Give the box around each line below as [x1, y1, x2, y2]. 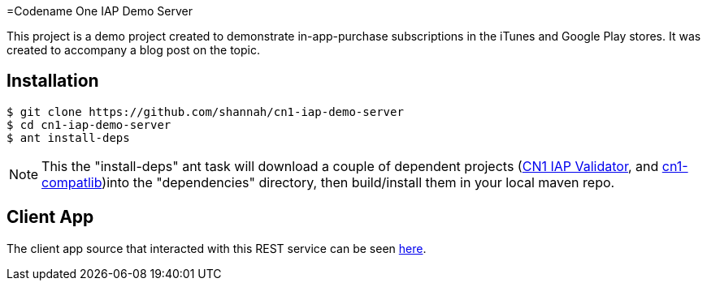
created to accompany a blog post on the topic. [7, 43, 260, 57]
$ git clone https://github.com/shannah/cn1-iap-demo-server [7, 105, 404, 118]
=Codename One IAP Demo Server [7, 4, 193, 18]
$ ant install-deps [7, 131, 130, 144]
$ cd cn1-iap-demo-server [7, 118, 171, 131]
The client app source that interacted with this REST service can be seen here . [7, 241, 427, 255]
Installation [7, 71, 99, 92]
